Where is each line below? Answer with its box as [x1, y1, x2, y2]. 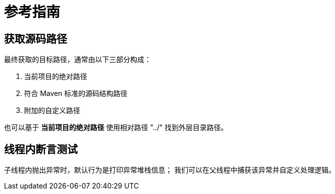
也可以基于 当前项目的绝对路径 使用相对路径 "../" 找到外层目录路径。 [4, 123, 228, 132]
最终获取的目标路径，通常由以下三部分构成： [4, 55, 151, 64]
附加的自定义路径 [24, 106, 80, 115]
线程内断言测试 [4, 142, 78, 155]
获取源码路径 [4, 32, 67, 45]
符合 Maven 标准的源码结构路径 [24, 89, 128, 98]
